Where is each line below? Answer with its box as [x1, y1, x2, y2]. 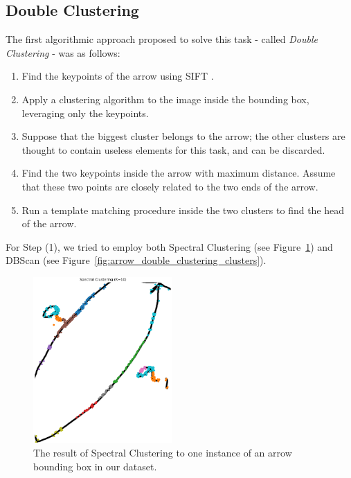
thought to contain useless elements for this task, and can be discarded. [21, 142, 325, 157]
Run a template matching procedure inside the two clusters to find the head [21, 202, 345, 217]
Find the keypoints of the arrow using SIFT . [21, 69, 214, 83]
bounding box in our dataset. [33, 459, 157, 473]
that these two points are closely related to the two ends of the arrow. [21, 179, 318, 193]
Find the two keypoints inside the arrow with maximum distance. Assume [21, 166, 336, 180]
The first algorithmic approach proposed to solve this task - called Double [6, 32, 318, 46]
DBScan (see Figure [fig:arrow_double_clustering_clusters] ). [6, 253, 267, 267]
